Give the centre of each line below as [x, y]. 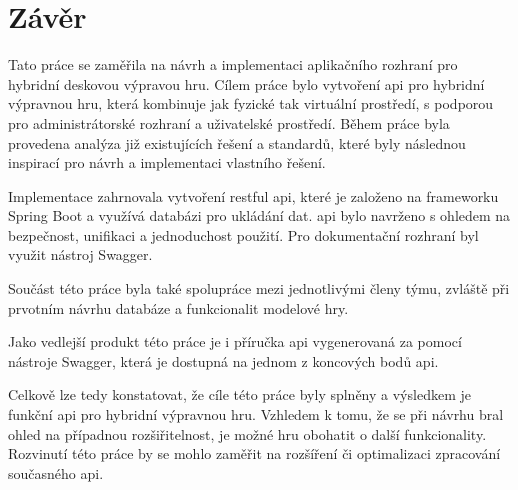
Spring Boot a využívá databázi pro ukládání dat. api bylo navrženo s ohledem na [259, 215]
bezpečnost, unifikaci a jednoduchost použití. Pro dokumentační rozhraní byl [243, 234]
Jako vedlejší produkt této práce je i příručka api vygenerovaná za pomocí [235, 341]
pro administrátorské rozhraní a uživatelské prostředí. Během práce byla [229, 122]
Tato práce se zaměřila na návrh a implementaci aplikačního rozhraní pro [233, 64]
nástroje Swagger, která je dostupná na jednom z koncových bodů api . [223, 360]
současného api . [56, 472]
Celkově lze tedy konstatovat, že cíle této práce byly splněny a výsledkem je [239, 394]
